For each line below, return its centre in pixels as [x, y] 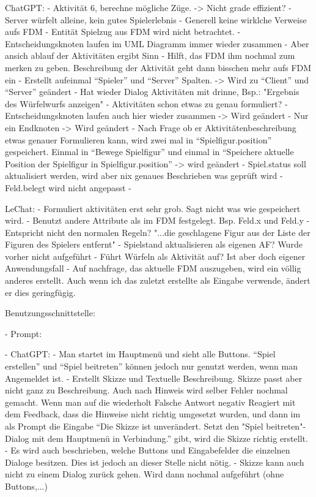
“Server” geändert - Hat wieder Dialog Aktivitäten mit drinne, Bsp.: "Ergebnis [152, 92]
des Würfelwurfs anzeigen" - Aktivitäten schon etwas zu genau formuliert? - [146, 103]
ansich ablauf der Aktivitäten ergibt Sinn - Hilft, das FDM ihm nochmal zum [150, 55]
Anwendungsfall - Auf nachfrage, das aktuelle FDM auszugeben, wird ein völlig [153, 268]
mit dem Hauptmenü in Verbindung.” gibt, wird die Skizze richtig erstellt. [170, 438]
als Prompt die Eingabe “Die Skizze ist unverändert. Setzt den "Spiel [134, 426]
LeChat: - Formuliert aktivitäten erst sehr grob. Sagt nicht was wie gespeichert [153, 208]
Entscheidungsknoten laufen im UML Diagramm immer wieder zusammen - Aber [157, 43]
